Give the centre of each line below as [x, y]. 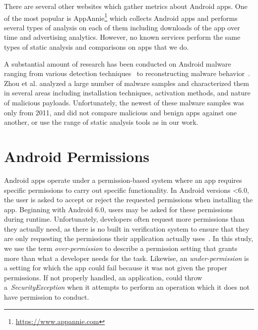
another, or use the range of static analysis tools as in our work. [101, 122]
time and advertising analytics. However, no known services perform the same [122, 37]
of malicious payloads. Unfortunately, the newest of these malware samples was [124, 102]
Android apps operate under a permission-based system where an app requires [123, 180]
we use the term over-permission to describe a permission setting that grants [121, 248]
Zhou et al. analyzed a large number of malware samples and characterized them [127, 83]
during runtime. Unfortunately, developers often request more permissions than [124, 219]
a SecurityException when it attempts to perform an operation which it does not [127, 287]
